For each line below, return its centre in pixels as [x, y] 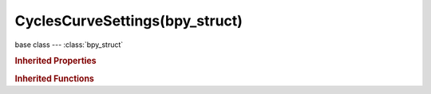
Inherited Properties [56, 61]
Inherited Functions [55, 78]
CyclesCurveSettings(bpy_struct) [129, 21]
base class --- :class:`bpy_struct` [69, 45]
